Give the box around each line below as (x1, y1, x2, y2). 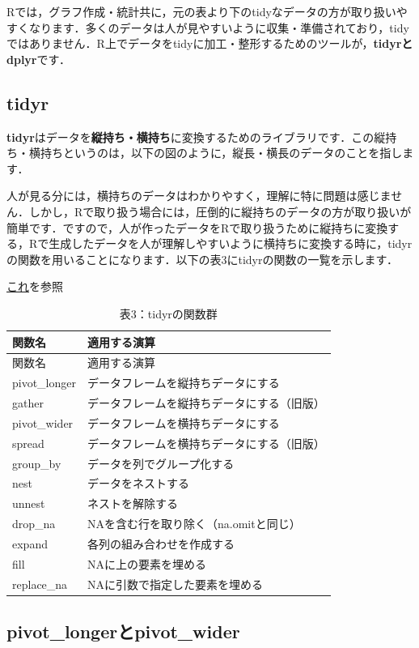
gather (12, 394, 44, 411)
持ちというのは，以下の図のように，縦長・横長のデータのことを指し (40, 144, 403, 161)
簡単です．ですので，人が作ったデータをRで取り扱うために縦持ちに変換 (6, 219, 388, 236)
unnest (12, 495, 45, 512)
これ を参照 (6, 278, 63, 295)
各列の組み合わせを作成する (87, 535, 235, 552)
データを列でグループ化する (87, 454, 235, 471)
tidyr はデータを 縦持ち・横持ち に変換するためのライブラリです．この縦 (6, 128, 386, 145)
